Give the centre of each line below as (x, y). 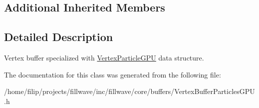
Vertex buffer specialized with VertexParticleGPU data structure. (104, 57)
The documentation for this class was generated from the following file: (113, 74)
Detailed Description (59, 37)
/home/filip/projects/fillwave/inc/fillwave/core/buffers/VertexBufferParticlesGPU (129, 91)
